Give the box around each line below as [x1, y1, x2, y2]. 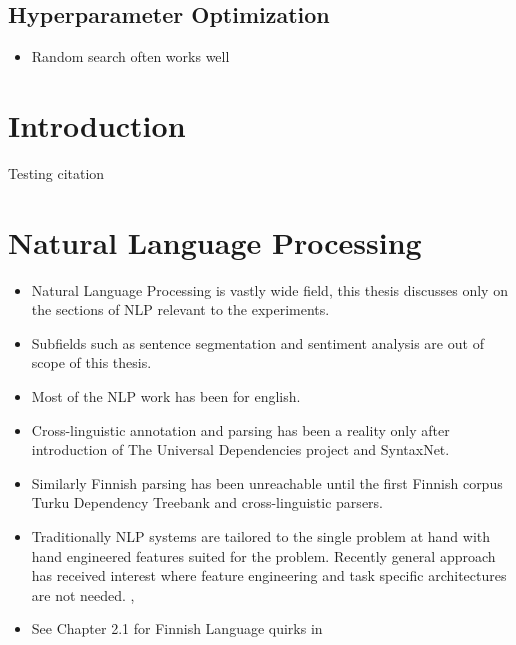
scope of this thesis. [31, 352, 152, 373]
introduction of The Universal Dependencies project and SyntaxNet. [31, 439, 450, 460]
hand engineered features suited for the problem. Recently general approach [31, 545, 496, 566]
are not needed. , [31, 584, 135, 605]
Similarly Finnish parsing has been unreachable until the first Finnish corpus [31, 472, 503, 493]
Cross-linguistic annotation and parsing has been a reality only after [31, 419, 450, 440]
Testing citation [8, 162, 105, 183]
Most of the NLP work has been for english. [31, 386, 301, 407]
